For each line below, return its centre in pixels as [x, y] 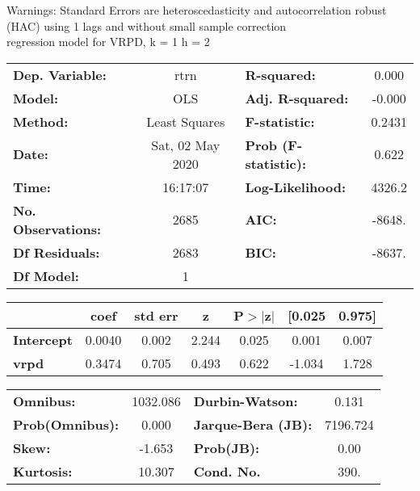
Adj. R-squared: [297, 98]
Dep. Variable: [60, 74]
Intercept [43, 339]
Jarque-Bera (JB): [253, 424]
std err [156, 315]
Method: [41, 121]
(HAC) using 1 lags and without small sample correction [147, 25]
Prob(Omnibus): [66, 424]
